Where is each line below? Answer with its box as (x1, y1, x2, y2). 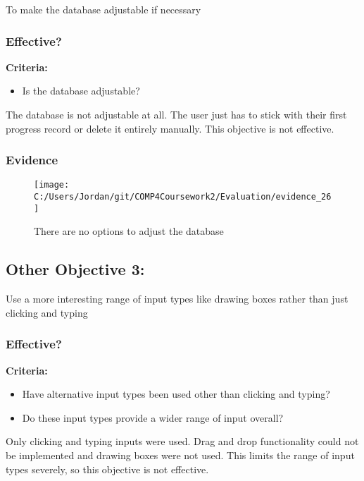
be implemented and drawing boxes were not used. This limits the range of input (6, 447, 355, 462)
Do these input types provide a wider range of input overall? (22, 410, 284, 425)
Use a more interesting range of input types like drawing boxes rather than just (6, 291, 349, 306)
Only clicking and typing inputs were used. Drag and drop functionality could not (6, 434, 359, 449)
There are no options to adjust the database (34, 224, 224, 238)
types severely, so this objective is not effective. (6, 461, 209, 476)
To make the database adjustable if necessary (6, 2, 201, 16)
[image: (34, 180, 70, 190)
